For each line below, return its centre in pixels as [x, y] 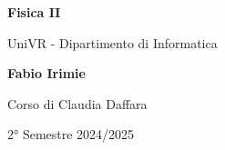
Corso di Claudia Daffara [77, 103]
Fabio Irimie [46, 73]
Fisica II [34, 12]
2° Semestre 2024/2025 [71, 134]
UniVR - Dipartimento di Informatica [112, 42]
